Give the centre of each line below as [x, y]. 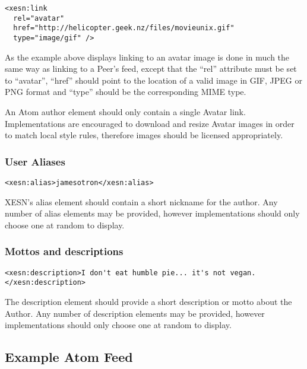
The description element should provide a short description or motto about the [148, 301]
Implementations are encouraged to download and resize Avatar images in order [150, 123]
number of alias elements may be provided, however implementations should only [152, 213]
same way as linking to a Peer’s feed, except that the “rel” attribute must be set [151, 69]
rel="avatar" [39, 18]
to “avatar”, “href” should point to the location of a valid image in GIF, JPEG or [153, 80]
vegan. [243, 273]
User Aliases [35, 161]
